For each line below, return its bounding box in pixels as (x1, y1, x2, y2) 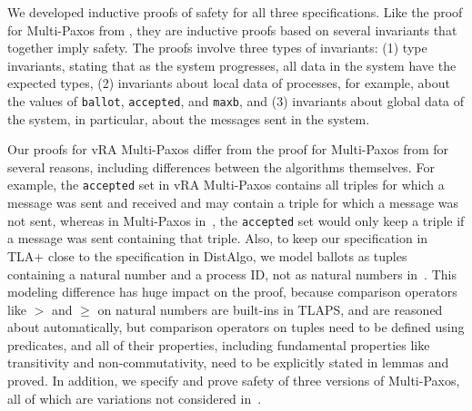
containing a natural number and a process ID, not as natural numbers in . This (7, 264, 457, 283)
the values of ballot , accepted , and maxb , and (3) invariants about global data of (7, 91, 465, 110)
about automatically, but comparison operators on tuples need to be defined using (7, 318, 465, 337)
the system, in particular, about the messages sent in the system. (7, 109, 370, 128)
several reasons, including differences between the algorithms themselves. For (7, 157, 435, 176)
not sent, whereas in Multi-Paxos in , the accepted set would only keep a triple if (7, 210, 465, 230)
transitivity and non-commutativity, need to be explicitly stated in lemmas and (7, 353, 449, 372)
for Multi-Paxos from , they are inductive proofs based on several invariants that (7, 20, 457, 39)
